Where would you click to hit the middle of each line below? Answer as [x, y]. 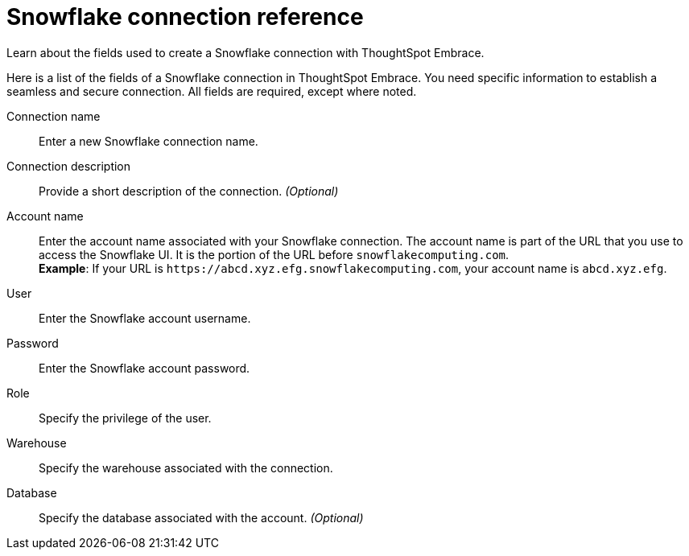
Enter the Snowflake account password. [144, 368]
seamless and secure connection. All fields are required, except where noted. [212, 91]
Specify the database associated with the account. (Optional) [201, 517]
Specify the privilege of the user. [125, 418]
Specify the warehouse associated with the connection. [186, 467]
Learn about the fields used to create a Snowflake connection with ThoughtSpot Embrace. [245, 52]
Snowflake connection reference [185, 17]
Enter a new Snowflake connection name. [149, 141]
